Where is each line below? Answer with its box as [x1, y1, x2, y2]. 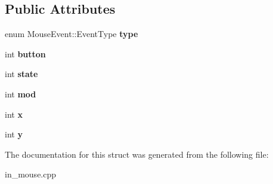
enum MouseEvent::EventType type [5, 27, 138, 40]
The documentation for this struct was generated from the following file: [5, 148, 269, 160]
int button [5, 47, 46, 60]
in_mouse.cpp [5, 168, 57, 180]
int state [5, 68, 38, 80]
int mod [5, 87, 36, 100]
